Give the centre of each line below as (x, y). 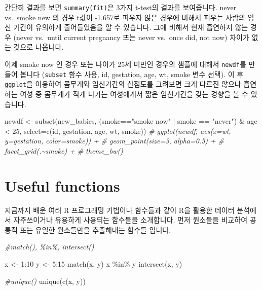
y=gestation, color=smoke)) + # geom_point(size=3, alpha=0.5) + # (114, 141)
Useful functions (62, 185)
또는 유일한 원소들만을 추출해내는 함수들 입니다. (96, 229)
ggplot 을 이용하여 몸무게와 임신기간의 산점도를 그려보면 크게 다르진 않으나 (123, 84)
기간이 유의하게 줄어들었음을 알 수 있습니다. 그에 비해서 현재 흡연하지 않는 (131, 27)
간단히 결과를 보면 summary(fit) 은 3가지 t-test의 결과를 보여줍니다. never (121, 7)
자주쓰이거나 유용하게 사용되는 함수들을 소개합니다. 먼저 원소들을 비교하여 (130, 220)
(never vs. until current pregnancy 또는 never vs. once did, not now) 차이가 (131, 37)
